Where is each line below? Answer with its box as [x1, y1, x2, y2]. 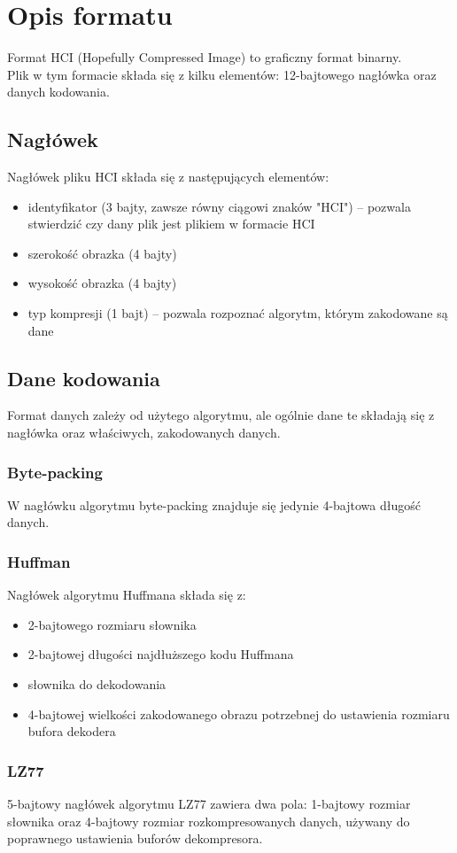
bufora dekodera [27, 722, 116, 741]
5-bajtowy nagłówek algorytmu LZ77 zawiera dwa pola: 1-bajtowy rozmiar [7, 795, 411, 813]
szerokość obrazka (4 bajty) [27, 244, 177, 262]
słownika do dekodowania [27, 675, 167, 694]
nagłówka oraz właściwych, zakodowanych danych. [7, 423, 281, 442]
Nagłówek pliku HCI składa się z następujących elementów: [7, 167, 329, 186]
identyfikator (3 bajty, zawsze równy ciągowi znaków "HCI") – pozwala [27, 197, 411, 215]
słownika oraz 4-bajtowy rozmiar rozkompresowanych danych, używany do [7, 811, 410, 830]
